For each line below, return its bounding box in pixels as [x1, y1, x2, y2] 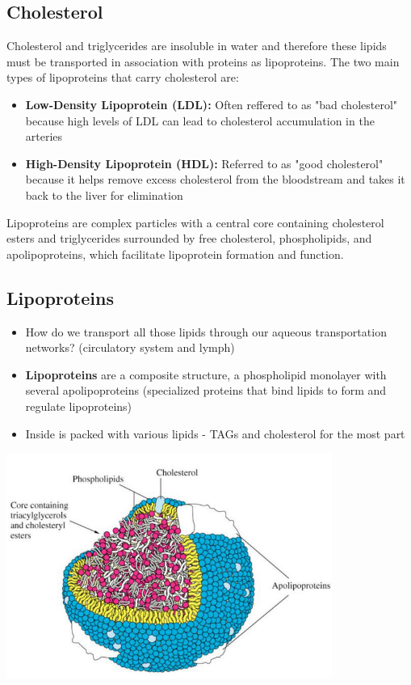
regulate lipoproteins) [25, 397, 132, 414]
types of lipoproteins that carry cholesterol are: [6, 69, 239, 86]
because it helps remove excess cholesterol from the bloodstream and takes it [25, 171, 405, 188]
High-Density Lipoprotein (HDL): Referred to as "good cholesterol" [25, 154, 384, 171]
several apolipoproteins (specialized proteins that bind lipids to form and [25, 382, 387, 399]
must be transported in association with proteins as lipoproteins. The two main [6, 53, 400, 70]
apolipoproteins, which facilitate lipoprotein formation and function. [6, 245, 344, 262]
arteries [25, 128, 63, 145]
